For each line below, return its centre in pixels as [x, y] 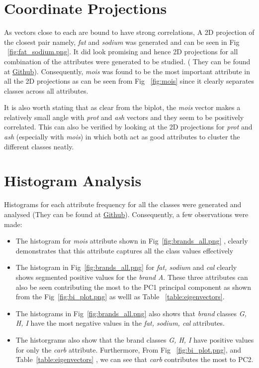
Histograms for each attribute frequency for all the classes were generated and [123, 204]
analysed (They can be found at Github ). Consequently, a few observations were [126, 214]
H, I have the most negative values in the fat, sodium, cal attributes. [120, 323]
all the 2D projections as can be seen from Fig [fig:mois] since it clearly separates [129, 81]
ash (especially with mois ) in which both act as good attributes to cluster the [122, 137]
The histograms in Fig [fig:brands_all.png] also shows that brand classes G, [131, 313]
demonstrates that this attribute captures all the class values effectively [125, 250]
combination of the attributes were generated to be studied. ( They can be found [127, 61]
